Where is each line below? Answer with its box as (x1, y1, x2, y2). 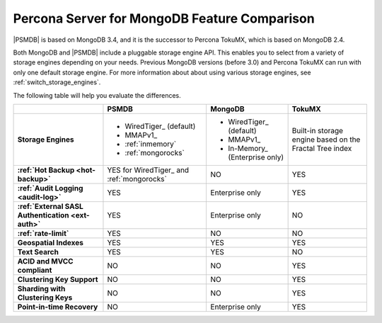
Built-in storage (291, 125, 343, 135)
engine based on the (291, 135, 361, 144)
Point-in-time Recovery (17, 302, 98, 312)
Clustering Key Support (17, 274, 98, 284)
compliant (17, 265, 52, 275)
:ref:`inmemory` (125, 139, 177, 149)
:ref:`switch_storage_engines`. (13, 78, 101, 86)
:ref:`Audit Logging (17, 183, 83, 193)
